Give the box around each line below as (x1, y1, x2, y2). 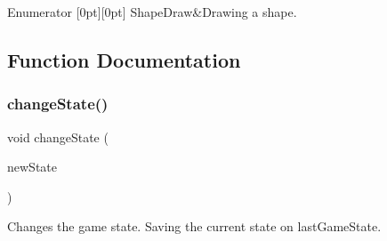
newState (7, 157, 57, 176)
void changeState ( (7, 127, 109, 146)
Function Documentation (7, 45, 241, 73)
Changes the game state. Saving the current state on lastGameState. (7, 217, 382, 236)
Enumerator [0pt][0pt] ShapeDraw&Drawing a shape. (7, 3, 297, 20)
